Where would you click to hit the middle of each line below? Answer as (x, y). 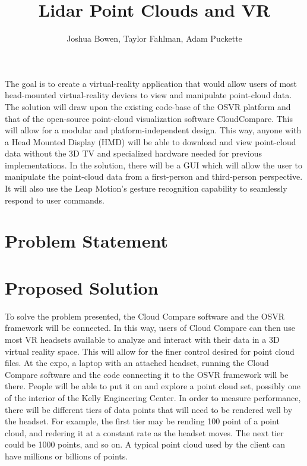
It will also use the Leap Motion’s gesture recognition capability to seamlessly (146, 188)
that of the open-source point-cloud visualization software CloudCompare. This (149, 118)
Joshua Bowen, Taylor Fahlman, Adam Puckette (154, 38)
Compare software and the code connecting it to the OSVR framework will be (147, 374)
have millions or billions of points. (67, 456)
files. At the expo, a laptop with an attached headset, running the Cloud (137, 363)
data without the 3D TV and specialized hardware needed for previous (133, 153)
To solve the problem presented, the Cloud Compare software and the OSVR (145, 316)
